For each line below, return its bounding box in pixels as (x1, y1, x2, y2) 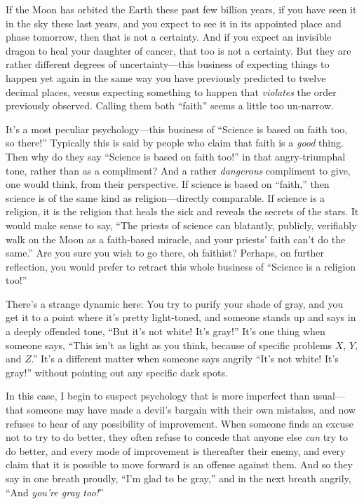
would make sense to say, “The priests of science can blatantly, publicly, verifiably (6, 217, 357, 232)
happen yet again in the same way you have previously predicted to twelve (6, 70, 326, 85)
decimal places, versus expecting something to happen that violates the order (6, 84, 337, 99)
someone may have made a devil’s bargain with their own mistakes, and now (27, 402, 356, 417)
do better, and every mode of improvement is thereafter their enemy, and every (6, 443, 346, 458)
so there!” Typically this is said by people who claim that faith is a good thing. (6, 135, 344, 150)
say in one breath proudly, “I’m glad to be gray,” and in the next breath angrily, (6, 471, 351, 485)
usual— (313, 388, 345, 403)
